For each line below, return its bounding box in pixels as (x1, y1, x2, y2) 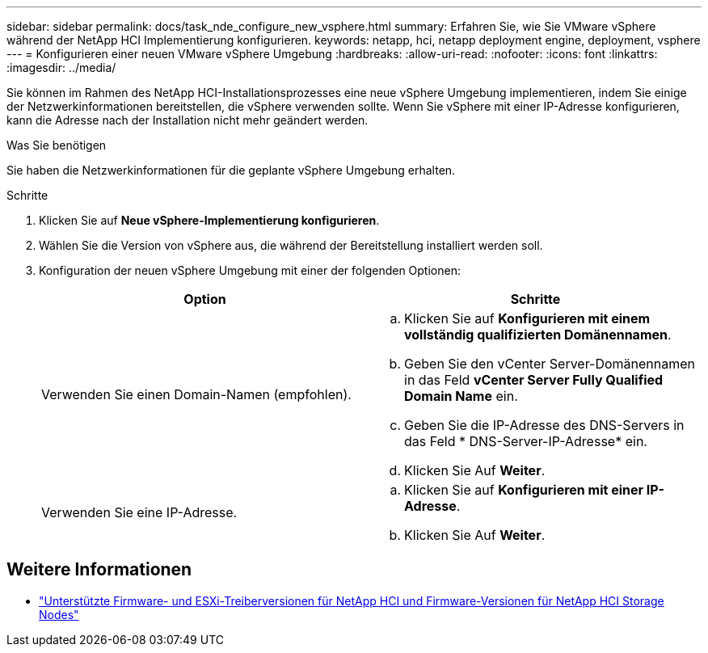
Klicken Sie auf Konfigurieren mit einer (404, 482, 644, 498)
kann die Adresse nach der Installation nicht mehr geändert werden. (6, 113, 369, 127)
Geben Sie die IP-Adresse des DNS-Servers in (404, 417, 685, 433)
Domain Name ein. (404, 388, 518, 404)
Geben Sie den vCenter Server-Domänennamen (404, 356, 696, 372)
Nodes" (39, 607, 79, 621)
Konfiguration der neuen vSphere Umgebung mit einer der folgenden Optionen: (39, 263, 461, 277)
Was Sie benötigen (6, 138, 107, 152)
